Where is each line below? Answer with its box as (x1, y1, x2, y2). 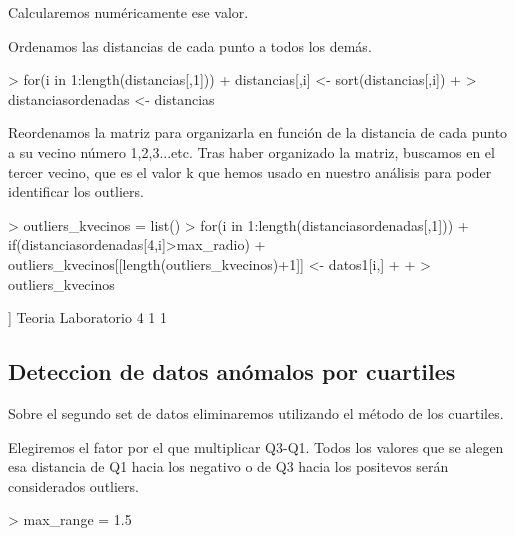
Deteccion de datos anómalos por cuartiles (8, 356, 456, 387)
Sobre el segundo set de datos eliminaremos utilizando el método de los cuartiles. (8, 402, 504, 423)
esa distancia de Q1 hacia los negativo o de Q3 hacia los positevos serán (8, 456, 449, 477)
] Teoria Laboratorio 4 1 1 (8, 307, 167, 328)
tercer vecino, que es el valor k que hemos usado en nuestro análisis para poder (8, 161, 492, 182)
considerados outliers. (8, 475, 139, 496)
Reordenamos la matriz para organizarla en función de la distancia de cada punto (8, 122, 508, 143)
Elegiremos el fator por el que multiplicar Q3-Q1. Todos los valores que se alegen (8, 436, 504, 457)
